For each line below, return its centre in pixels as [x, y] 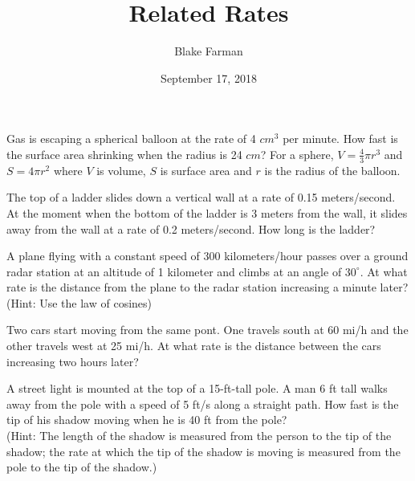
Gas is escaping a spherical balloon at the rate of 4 [131, 139]
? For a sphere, [297, 154]
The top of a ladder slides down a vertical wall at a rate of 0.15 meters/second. [201, 197]
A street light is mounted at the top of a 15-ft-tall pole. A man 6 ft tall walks [197, 388]
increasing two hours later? [73, 361]
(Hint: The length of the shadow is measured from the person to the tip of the [199, 436]
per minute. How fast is [340, 139]
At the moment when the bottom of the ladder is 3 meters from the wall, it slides [207, 212]
